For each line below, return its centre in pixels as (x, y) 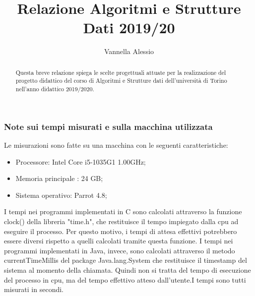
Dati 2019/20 (129, 28)
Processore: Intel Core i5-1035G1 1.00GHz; (81, 161)
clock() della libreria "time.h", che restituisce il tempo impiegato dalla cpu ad (121, 221)
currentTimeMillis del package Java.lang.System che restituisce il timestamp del (126, 260)
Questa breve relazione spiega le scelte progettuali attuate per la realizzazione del (121, 72)
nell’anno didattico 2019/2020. (55, 89)
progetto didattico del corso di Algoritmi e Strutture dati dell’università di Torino (121, 81)
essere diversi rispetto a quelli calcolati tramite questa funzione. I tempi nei (119, 241)
